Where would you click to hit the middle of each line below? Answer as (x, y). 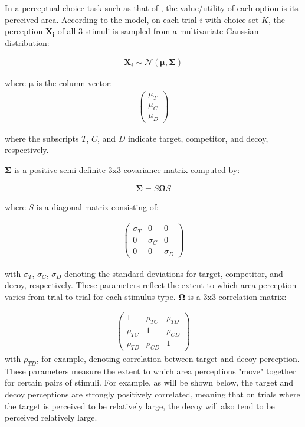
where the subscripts (42, 138)
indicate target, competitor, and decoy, (198, 138)
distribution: (27, 42)
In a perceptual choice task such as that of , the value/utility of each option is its (152, 8)
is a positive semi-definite (60, 169)
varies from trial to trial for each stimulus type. (90, 296)
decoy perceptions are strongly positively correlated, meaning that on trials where (152, 394)
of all (67, 31)
